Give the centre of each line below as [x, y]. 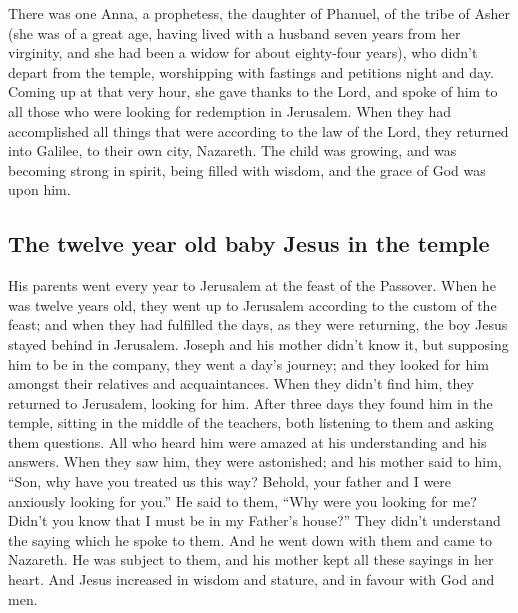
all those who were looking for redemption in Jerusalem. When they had [230, 110]
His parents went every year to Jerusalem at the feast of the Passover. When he [252, 285]
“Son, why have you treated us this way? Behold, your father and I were [230, 481]
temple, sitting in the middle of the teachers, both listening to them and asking [251, 422]
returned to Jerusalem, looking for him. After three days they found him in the [250, 402]
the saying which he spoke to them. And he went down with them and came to [250, 539]
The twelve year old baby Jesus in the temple [249, 243]
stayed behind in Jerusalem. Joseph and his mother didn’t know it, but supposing [258, 343]
